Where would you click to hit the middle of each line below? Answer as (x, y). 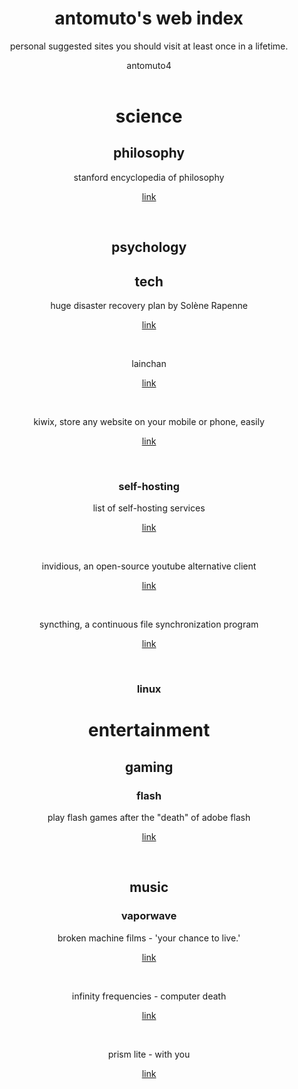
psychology (149, 247)
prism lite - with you (149, 1054)
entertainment (149, 730)
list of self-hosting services (149, 508)
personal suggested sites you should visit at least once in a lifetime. (149, 46)
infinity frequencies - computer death (149, 996)
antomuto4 (149, 65)
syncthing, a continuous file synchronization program (149, 624)
